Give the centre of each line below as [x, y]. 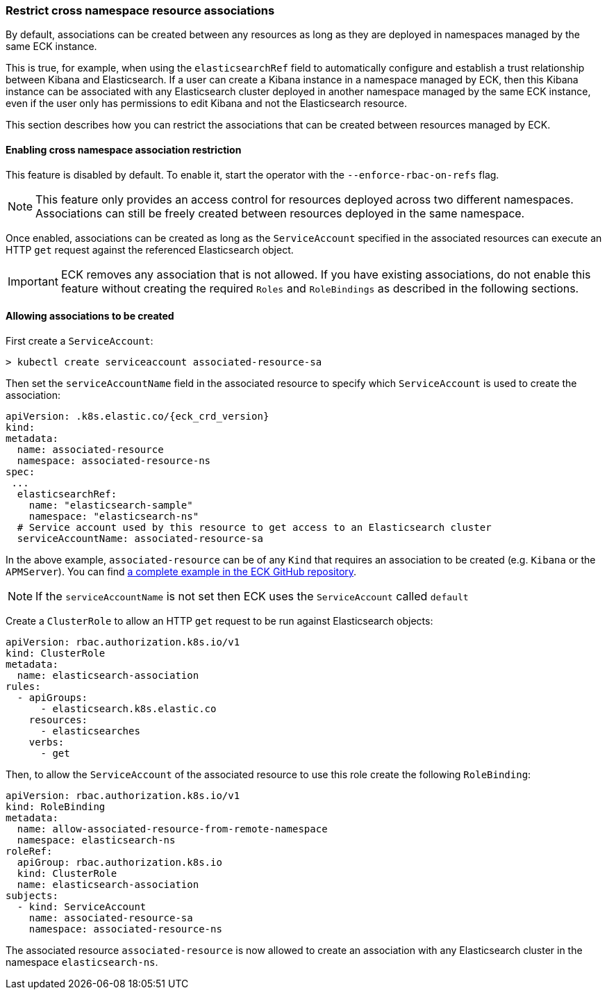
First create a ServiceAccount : [80, 340]
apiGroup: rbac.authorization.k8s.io [119, 862]
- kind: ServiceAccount [82, 906]
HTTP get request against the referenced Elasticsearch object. [150, 249]
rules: [23, 686]
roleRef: [29, 851]
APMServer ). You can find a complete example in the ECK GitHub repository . [181, 571]
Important [33, 281]
